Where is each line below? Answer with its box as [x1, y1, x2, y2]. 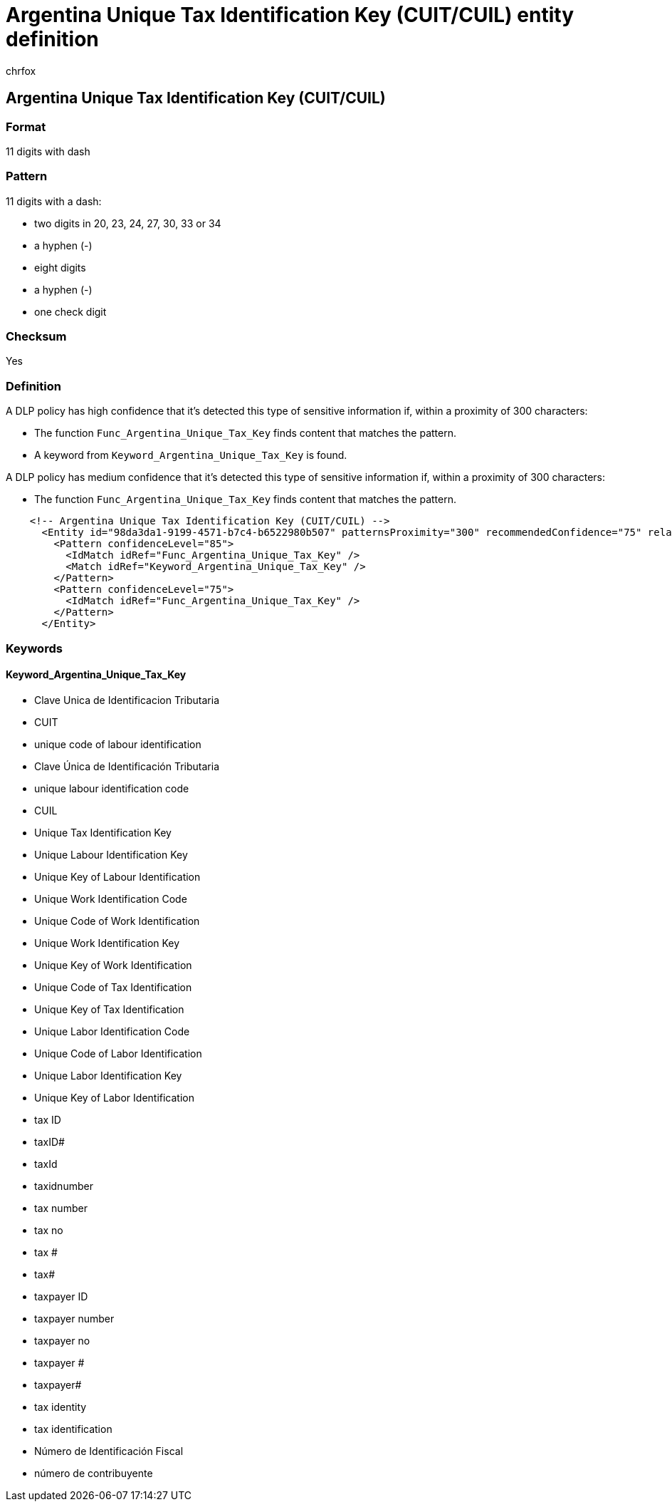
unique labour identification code [34, 782, 189, 794]
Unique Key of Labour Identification [34, 870, 201, 883]
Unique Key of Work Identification [34, 958, 192, 971]
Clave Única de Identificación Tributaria [34, 760, 220, 772]
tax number [34, 1201, 88, 1214]
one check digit [34, 305, 107, 318]
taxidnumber [34, 1179, 93, 1192]
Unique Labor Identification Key [34, 1069, 182, 1082]
